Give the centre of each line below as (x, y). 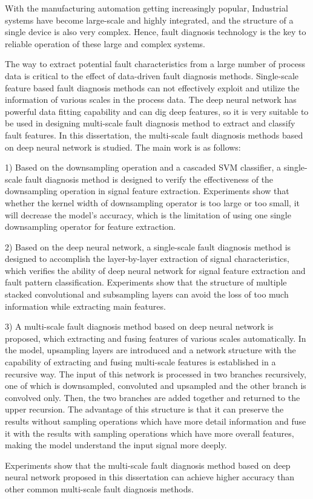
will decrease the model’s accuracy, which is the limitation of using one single (148, 214)
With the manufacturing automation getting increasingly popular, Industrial (147, 8)
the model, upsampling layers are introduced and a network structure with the (150, 350)
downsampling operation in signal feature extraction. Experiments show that (147, 191)
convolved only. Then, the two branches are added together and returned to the (153, 397)
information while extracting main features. (85, 306)
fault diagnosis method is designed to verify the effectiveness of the (149, 179)
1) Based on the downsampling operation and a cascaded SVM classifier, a (143, 167)
